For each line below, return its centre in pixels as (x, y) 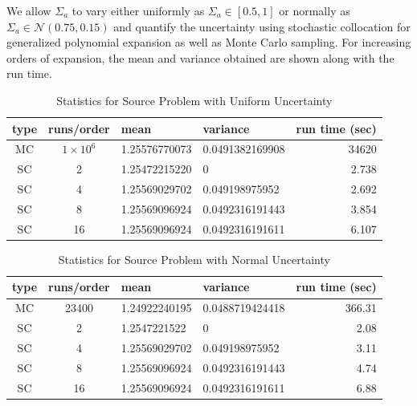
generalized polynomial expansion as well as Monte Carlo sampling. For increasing (209, 42)
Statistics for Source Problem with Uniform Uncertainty (194, 100)
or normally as (315, 10)
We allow (29, 10)
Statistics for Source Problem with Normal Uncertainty (194, 259)
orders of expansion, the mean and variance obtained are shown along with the (200, 57)
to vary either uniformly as (138, 10)
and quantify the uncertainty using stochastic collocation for (262, 26)
